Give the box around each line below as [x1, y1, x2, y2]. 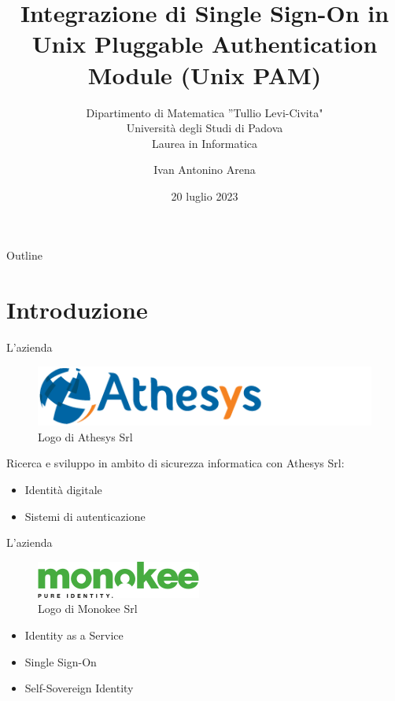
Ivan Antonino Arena [153, 161, 256, 178]
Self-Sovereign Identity [24, 680, 134, 696]
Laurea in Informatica [151, 135, 258, 151]
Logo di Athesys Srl [38, 428, 133, 445]
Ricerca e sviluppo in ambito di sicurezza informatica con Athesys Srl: [6, 455, 345, 471]
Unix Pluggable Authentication [31, 28, 378, 60]
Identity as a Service [24, 626, 124, 643]
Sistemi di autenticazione [24, 507, 146, 524]
